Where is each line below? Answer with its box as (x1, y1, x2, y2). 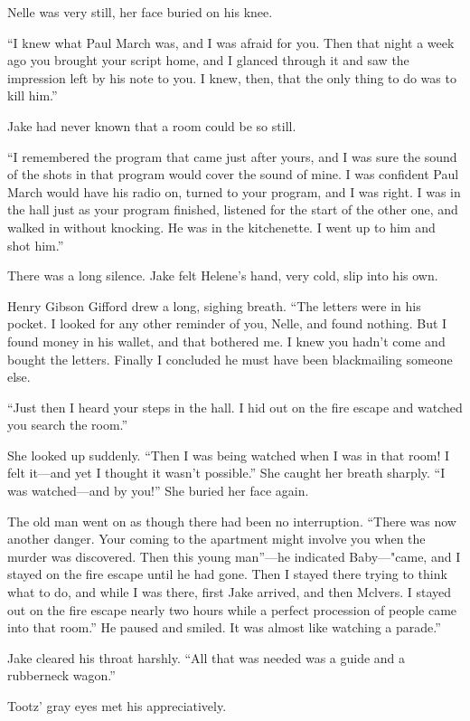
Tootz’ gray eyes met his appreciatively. (7, 697, 227, 715)
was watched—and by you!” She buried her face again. (7, 481, 309, 500)
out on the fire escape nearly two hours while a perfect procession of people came (7, 600, 457, 619)
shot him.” (7, 235, 64, 254)
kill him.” (7, 86, 58, 105)
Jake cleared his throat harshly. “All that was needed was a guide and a (7, 648, 406, 667)
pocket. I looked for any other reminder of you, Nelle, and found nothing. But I (7, 314, 447, 333)
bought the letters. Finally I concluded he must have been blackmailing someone (7, 349, 453, 368)
